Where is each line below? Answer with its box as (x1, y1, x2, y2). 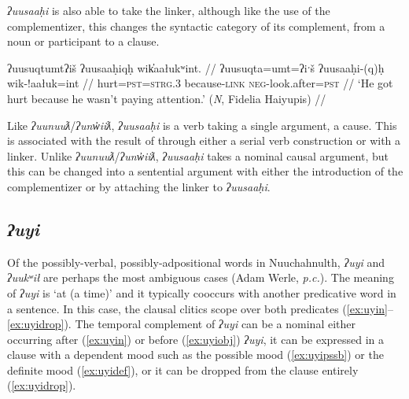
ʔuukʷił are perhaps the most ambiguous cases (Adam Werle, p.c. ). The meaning (7, 269, 394, 286)
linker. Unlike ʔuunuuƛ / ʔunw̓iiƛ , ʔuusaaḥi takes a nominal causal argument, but (7, 147, 389, 164)
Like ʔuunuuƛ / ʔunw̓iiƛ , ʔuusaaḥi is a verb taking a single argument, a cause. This (7, 116, 397, 133)
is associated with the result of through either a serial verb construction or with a (7, 132, 401, 149)
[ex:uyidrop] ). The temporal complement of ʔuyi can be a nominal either (7, 316, 356, 332)
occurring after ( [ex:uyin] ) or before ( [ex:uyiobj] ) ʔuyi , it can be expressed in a (7, 331, 385, 347)
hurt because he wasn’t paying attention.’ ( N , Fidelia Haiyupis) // (7, 90, 326, 106)
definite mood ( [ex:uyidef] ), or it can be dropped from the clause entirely (7, 361, 359, 378)
